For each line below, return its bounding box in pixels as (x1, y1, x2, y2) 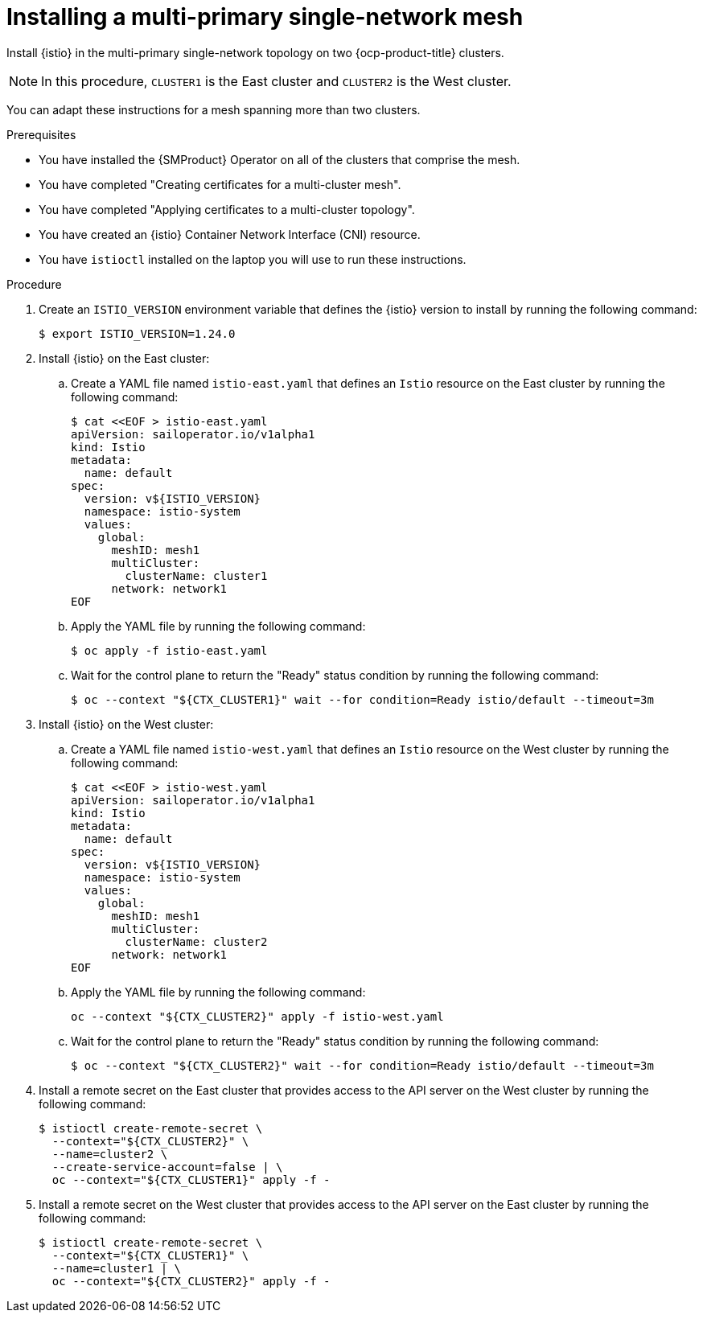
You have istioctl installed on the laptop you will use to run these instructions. (39, 252, 467, 266)
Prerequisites (6, 127, 76, 142)
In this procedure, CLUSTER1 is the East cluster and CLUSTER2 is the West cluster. (41, 72, 512, 89)
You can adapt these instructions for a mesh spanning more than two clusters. (6, 102, 421, 117)
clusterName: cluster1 (125, 569, 268, 582)
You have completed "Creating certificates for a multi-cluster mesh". (39, 177, 401, 191)
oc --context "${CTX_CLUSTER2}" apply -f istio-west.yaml (71, 1009, 444, 1023)
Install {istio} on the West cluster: (39, 717, 214, 731)
